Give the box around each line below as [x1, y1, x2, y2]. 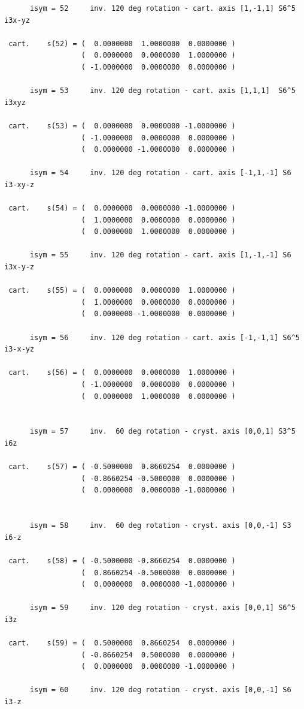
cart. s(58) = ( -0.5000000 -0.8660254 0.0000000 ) [8, 556, 236, 565]
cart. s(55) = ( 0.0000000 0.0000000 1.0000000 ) [8, 286, 236, 295]
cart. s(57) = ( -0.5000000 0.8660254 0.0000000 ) [8, 462, 236, 471]
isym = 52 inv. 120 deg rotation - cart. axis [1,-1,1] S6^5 [29, 4, 296, 13]
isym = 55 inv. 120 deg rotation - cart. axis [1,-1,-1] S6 [29, 251, 291, 260]
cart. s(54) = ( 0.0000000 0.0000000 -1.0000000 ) [8, 204, 236, 213]
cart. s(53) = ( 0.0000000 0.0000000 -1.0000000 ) [8, 121, 236, 130]
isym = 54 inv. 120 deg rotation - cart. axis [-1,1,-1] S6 [29, 169, 291, 178]
